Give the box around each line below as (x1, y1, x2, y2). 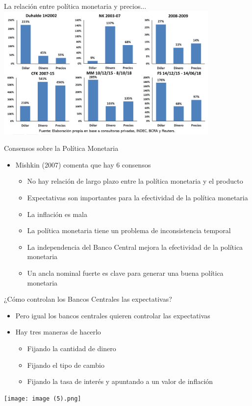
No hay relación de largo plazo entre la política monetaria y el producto (27, 176, 243, 186)
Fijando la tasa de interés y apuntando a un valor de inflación (27, 376, 213, 386)
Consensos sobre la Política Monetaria (4, 143, 119, 153)
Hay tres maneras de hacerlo (15, 327, 101, 337)
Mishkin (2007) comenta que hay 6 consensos (15, 159, 151, 169)
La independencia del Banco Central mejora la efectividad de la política (27, 241, 243, 252)
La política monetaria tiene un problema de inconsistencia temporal (27, 225, 231, 236)
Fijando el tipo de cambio (27, 359, 104, 370)
